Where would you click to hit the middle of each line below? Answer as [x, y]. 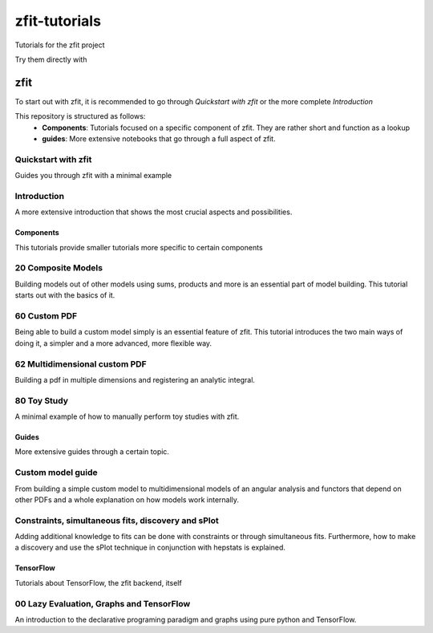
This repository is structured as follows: [80, 116]
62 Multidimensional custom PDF [81, 363]
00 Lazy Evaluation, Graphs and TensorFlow [103, 603]
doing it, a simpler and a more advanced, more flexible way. [113, 343]
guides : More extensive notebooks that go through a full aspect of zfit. [159, 139]
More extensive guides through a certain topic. [92, 452]
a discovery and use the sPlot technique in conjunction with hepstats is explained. [150, 548]
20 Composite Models [59, 268]
